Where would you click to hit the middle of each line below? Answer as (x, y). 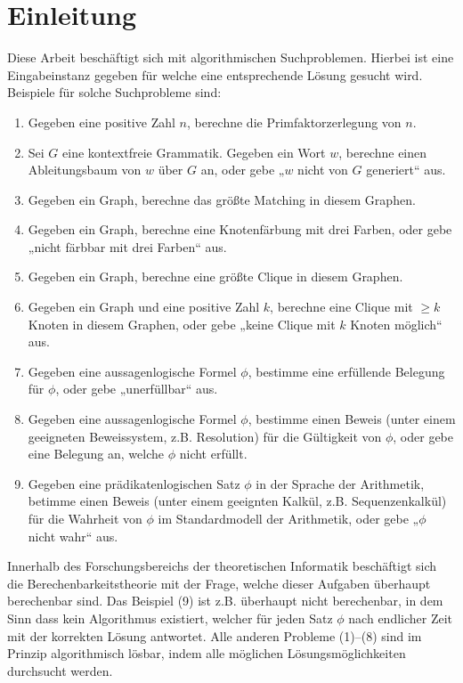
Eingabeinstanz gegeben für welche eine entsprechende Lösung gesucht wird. (215, 74)
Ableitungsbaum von (85, 170)
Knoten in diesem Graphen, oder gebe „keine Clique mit (182, 324)
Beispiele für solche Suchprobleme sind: (114, 92)
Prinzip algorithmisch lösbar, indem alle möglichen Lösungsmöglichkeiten (207, 653)
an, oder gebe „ (243, 170)
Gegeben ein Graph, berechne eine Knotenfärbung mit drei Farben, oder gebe (240, 229)
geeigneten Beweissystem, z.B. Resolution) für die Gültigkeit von (205, 436)
